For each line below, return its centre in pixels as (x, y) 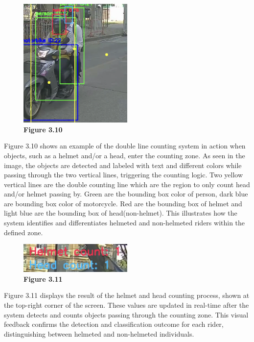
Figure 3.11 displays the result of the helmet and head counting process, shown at (127, 295)
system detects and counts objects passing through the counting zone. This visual (126, 314)
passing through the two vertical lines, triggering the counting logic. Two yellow (124, 175)
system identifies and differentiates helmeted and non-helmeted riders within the (125, 223)
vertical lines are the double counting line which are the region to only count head (127, 184)
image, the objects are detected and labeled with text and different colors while (123, 165)
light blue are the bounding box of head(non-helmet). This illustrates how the (121, 213)
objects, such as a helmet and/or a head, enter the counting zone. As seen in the (125, 155)
